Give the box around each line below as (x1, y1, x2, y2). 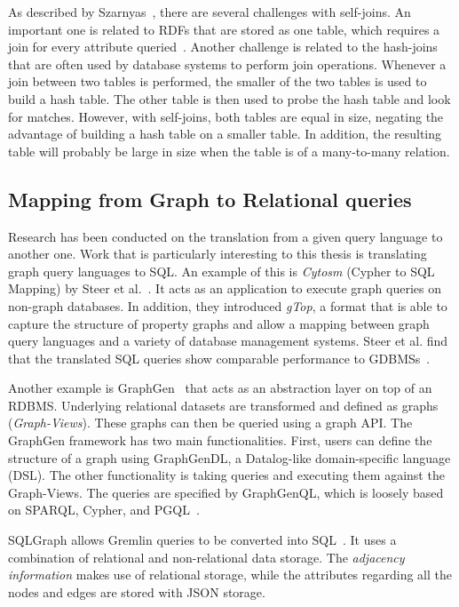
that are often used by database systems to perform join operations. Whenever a (8, 54, 447, 73)
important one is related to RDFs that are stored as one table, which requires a (8, 20, 440, 38)
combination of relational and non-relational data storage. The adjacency (8, 547, 405, 566)
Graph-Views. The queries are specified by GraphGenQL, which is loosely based (8, 483, 444, 501)
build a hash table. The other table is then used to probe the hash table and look (8, 89, 451, 108)
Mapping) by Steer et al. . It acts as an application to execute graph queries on (8, 279, 442, 298)
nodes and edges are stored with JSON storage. (8, 582, 265, 601)
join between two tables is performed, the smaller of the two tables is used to (8, 72, 427, 91)
